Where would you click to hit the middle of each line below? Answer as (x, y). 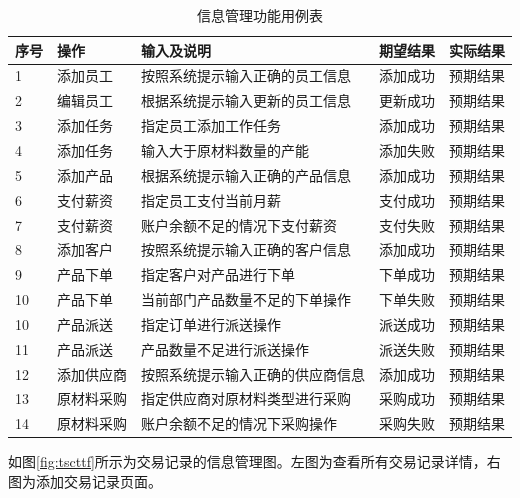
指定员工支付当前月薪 (211, 199)
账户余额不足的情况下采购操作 (239, 423)
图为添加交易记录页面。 (85, 480)
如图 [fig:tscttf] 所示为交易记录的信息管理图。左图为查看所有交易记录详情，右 (254, 461)
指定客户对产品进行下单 (218, 274)
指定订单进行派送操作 (211, 323)
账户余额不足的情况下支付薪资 (239, 224)
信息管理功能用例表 (260, 15)
